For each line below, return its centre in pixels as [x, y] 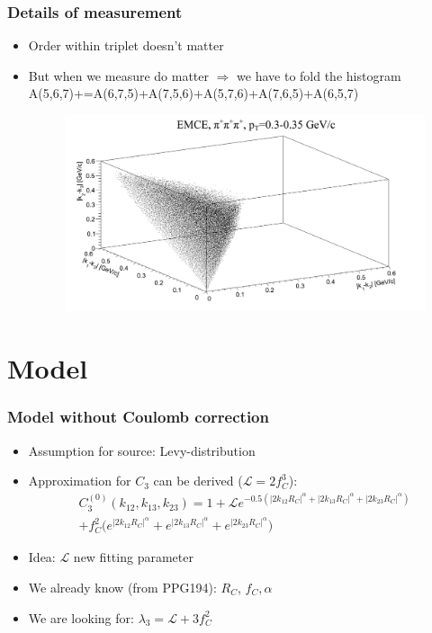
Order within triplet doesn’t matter [126, 45]
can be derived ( [198, 481]
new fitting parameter [133, 557]
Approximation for [80, 481]
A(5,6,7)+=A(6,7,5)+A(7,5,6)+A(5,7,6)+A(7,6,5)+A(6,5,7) [193, 93]
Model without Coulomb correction [138, 417]
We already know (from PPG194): [122, 587]
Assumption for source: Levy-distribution [142, 450]
